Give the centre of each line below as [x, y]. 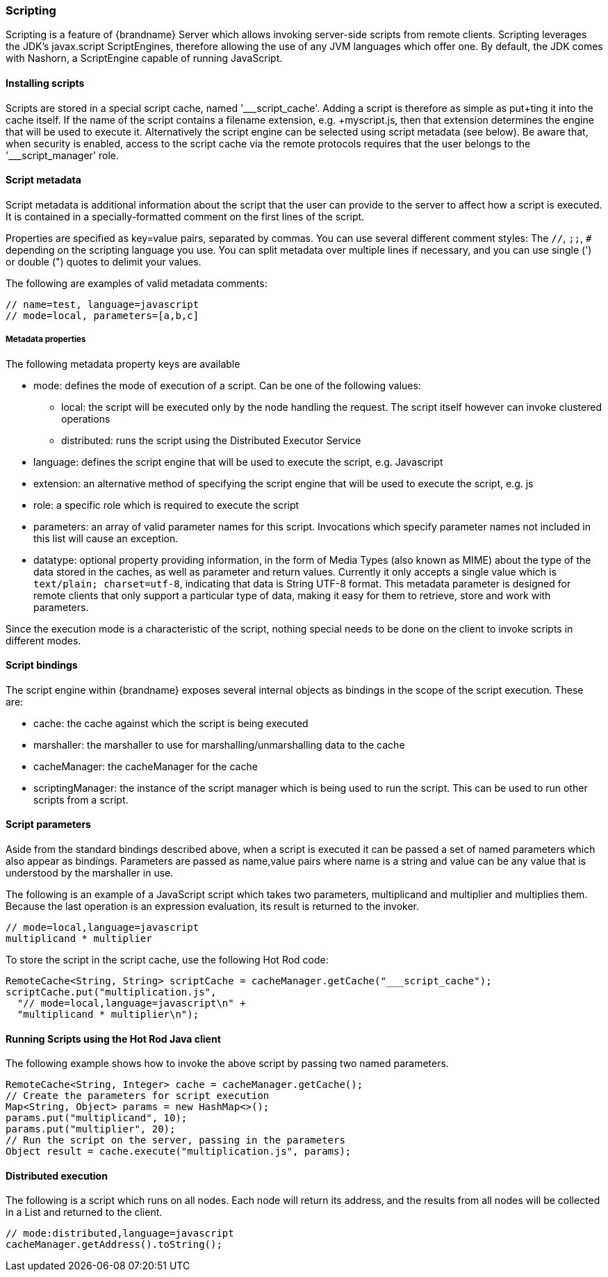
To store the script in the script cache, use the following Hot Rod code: [167, 960]
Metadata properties [46, 340]
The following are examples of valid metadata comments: [137, 283]
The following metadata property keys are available [123, 364]
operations [86, 418]
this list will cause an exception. [106, 538]
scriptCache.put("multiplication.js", [111, 992]
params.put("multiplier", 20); [91, 1129]
